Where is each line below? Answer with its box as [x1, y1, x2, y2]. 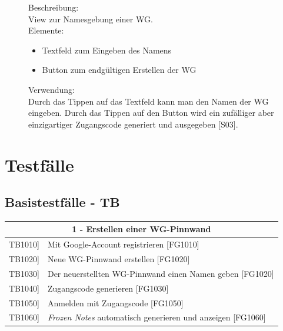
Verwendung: [28, 83, 75, 95]
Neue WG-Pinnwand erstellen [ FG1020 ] [47, 253, 190, 265]
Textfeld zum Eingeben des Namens [42, 44, 172, 56]
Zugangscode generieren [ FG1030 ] [47, 282, 169, 294]
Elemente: [28, 24, 64, 36]
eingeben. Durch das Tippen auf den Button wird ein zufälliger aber [28, 106, 274, 119]
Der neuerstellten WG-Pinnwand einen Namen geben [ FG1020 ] [47, 267, 274, 279]
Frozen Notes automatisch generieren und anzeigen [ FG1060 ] [47, 311, 266, 323]
